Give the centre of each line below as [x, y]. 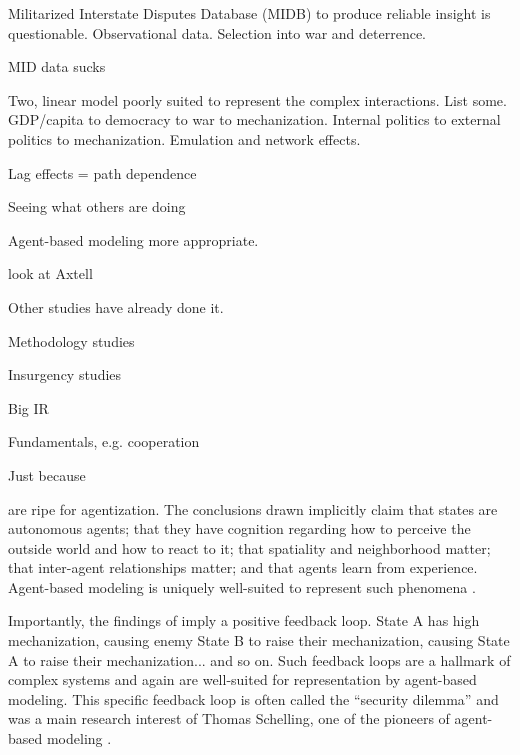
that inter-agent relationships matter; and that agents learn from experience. [243, 567]
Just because [47, 474]
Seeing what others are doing [97, 206]
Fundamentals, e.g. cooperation [104, 441]
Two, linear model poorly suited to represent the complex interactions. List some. [257, 99]
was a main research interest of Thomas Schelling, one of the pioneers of [229, 718]
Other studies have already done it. [116, 306]
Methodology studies [71, 340]
